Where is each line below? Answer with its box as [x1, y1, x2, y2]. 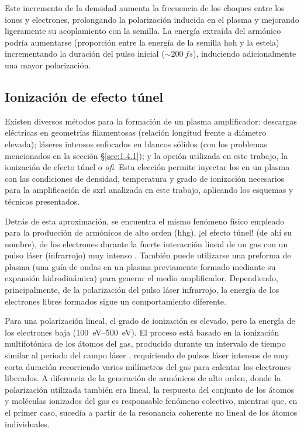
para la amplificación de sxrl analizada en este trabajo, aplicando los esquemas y [5, 184, 293, 196]
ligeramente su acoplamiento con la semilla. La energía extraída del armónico [5, 25, 281, 37]
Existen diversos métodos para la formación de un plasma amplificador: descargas [5, 115, 297, 127]
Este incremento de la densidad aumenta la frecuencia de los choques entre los [5, 2, 285, 13]
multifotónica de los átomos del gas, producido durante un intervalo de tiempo [5, 337, 286, 350]
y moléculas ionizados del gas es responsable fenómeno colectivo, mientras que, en [5, 395, 298, 407]
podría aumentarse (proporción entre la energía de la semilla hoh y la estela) [5, 36, 279, 48]
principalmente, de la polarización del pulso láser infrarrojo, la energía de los [5, 284, 279, 296]
